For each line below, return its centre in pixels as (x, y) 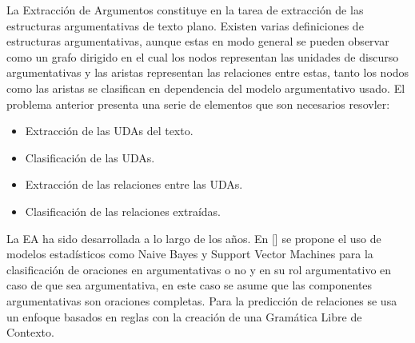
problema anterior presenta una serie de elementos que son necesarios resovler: (198, 104)
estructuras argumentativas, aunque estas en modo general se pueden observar (198, 41)
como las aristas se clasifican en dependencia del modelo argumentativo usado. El (206, 88)
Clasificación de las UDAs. (90, 157)
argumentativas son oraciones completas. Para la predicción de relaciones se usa (202, 300)
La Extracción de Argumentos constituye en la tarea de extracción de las (185, 10)
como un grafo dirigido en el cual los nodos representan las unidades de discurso (203, 56)
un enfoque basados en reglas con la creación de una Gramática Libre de (184, 316)
